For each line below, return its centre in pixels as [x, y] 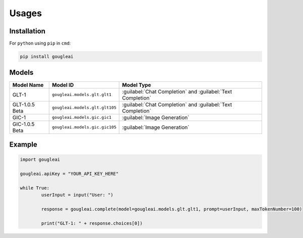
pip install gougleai [47, 57]
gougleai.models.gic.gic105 [84, 127]
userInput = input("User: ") [77, 195]
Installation [27, 31]
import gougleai [40, 160]
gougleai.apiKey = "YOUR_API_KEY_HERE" [69, 174]
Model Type [137, 85]
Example [23, 144]
